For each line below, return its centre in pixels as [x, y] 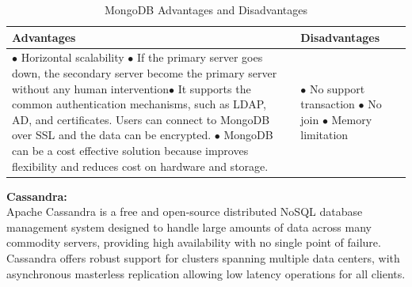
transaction [328, 104]
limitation [324, 135]
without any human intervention [91, 88]
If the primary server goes [200, 57]
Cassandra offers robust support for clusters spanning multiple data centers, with [203, 258]
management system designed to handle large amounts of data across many [189, 227]
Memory [352, 119]
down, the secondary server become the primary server [145, 73]
